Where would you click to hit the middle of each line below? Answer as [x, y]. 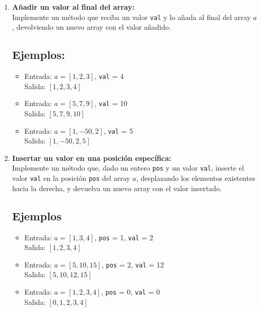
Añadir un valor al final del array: [73, 7]
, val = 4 [109, 76]
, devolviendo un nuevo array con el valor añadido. [92, 27]
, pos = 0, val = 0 [130, 292]
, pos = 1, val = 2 [124, 237]
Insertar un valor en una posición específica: [92, 158]
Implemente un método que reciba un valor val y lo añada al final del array [131, 17]
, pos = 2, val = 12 [133, 264]
